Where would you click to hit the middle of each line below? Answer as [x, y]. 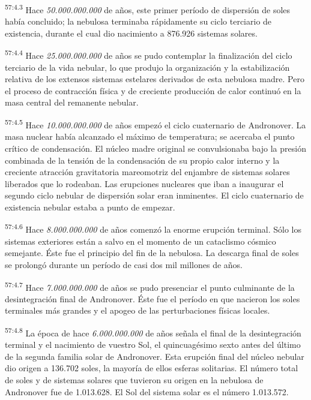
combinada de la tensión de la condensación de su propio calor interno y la [142, 160]
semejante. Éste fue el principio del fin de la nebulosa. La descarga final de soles [152, 253]
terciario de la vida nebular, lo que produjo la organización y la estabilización [147, 67]
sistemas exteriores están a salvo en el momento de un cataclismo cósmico [140, 241]
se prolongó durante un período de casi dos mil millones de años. [124, 264]
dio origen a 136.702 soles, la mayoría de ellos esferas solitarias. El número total [152, 368]
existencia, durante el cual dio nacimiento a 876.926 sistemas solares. [131, 33]
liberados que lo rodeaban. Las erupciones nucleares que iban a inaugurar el [144, 183]
